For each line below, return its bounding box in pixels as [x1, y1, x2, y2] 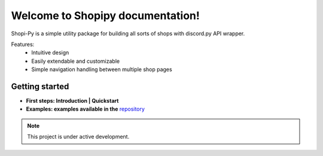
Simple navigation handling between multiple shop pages [31, 66, 173, 73]
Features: [11, 41, 35, 48]
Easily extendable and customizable [31, 57, 120, 65]
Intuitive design [31, 49, 69, 56]
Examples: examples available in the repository [26, 105, 145, 113]
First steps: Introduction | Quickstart [26, 97, 119, 105]
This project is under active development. [27, 133, 130, 140]
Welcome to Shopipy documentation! [11, 9, 200, 22]
